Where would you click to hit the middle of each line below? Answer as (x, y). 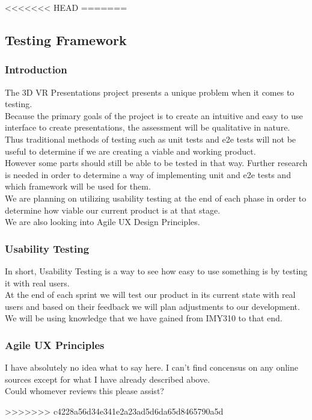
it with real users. (37, 283)
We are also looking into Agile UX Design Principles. (102, 222)
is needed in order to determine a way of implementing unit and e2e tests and (148, 174)
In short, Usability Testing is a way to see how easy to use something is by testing (156, 270)
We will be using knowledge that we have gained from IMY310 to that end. (144, 318)
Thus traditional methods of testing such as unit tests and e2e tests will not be (151, 139)
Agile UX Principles (55, 344)
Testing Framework (66, 39)
